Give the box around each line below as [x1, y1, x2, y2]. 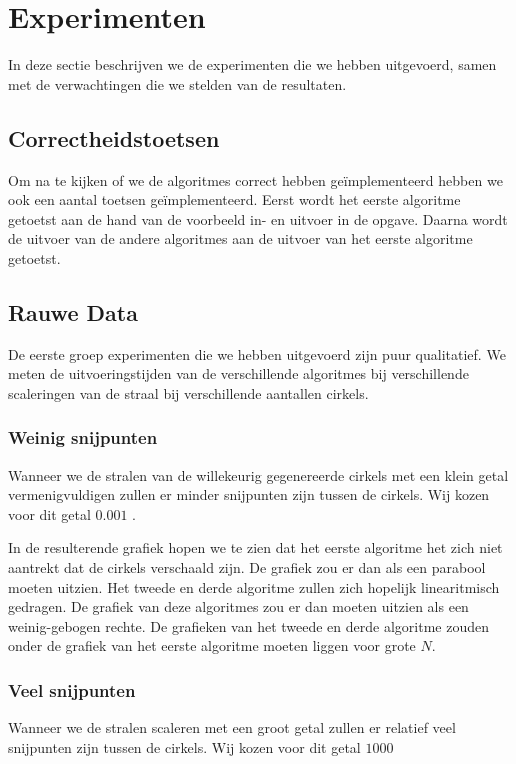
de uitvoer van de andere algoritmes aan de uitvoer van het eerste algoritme [8, 228, 473, 249]
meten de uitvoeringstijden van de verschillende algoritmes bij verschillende [8, 363, 469, 384]
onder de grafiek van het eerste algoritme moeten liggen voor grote [8, 635, 416, 656]
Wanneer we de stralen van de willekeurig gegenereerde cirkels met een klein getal [8, 464, 509, 485]
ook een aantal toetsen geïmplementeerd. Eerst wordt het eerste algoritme [8, 189, 461, 210]
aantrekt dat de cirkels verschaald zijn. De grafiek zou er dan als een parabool [8, 557, 486, 578]
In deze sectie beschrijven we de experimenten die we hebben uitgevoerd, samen [8, 54, 497, 75]
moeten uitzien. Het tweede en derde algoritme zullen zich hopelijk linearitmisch [8, 576, 500, 597]
